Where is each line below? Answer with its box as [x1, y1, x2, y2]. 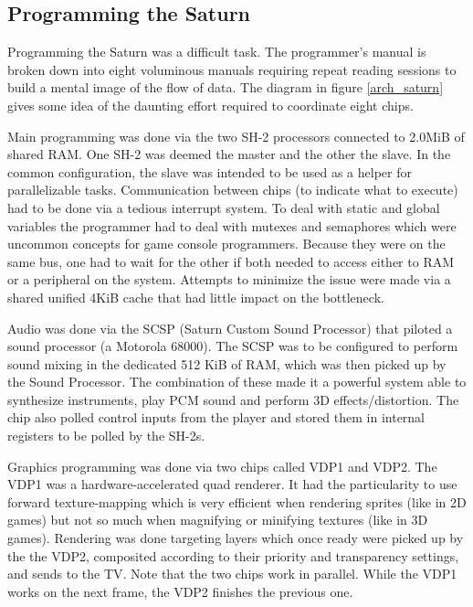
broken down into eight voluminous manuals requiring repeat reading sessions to [7, 59, 457, 79]
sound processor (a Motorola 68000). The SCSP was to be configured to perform [7, 336, 458, 356]
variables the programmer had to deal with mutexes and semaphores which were [7, 216, 457, 235]
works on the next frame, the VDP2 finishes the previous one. [7, 581, 353, 601]
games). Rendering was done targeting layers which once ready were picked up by [7, 528, 464, 548]
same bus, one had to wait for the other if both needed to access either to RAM [7, 251, 455, 271]
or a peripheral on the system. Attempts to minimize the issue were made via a [7, 270, 451, 289]
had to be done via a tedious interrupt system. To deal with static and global [7, 197, 440, 217]
